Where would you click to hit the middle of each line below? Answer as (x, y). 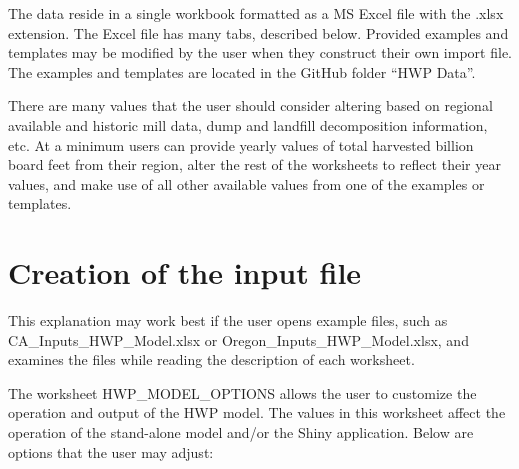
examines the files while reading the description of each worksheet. (211, 359)
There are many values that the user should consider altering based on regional (250, 105)
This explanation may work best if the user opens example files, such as (228, 320)
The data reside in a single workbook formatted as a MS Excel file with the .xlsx (256, 13)
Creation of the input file (185, 272)
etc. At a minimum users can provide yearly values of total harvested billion (241, 144)
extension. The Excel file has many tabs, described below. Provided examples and (258, 32)
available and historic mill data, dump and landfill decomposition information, (248, 124)
